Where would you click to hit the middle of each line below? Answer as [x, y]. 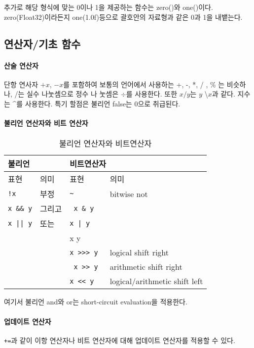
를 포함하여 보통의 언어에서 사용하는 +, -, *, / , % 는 [144, 84]
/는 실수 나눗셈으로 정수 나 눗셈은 [67, 94]
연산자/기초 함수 [42, 43]
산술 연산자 [21, 65]
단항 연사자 [21, 84]
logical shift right [139, 252]
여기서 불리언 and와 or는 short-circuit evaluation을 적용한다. [96, 302]
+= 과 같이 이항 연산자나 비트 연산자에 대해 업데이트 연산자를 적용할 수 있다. [120, 340]
